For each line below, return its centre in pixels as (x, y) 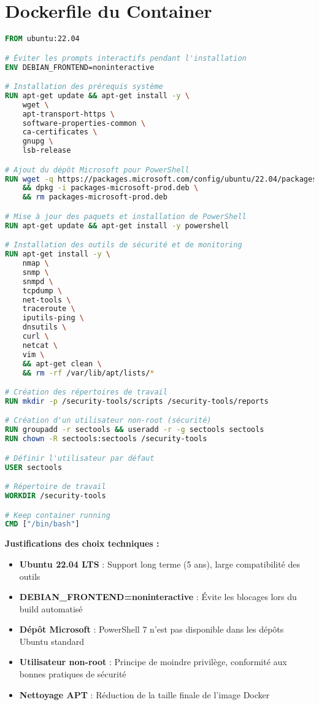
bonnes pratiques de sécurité (73, 674)
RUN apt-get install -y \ (58, 254)
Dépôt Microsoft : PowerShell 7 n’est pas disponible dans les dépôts (152, 629)
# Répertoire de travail (56, 487)
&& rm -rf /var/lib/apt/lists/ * (88, 373)
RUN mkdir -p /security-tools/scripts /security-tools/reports (137, 401)
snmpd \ (38, 281)
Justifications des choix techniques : (82, 543)
